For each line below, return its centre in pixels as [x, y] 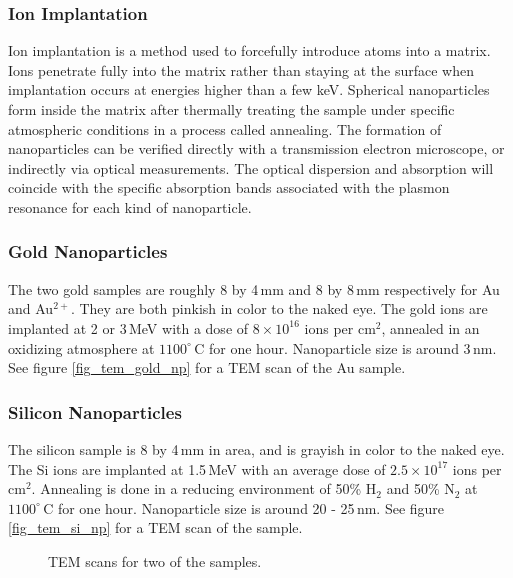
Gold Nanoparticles [88, 251]
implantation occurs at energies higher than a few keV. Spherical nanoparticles [249, 89]
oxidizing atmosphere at [81, 347]
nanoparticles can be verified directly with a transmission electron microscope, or [256, 148]
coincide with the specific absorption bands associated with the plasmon [229, 187]
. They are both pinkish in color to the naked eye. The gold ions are [279, 308]
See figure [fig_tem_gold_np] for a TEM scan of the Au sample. [207, 367]
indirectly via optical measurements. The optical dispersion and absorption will [251, 167]
